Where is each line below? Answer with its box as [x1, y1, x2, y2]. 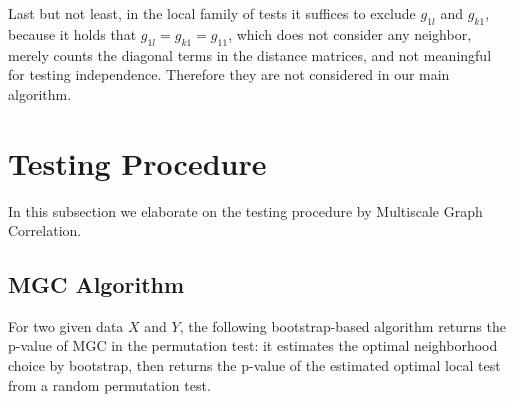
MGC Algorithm [8, 269, 185, 300]
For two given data [8, 315, 124, 336]
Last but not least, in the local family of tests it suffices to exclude [8, 3, 416, 23]
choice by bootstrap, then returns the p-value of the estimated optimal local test [8, 355, 501, 376]
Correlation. [8, 220, 82, 241]
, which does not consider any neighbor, [228, 23, 472, 44]
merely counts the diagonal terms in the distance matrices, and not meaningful [8, 44, 492, 65]
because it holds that [8, 23, 137, 44]
